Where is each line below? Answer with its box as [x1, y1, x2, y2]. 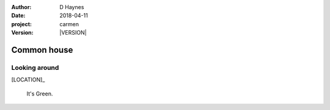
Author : [11, 4, 32, 10]
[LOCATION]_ [11, 76, 45, 83]
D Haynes [59, 4, 84, 10]
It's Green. [26, 90, 53, 97]
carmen [59, 20, 79, 27]
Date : [11, 12, 26, 19]
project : [11, 20, 32, 27]
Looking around [11, 63, 59, 72]
